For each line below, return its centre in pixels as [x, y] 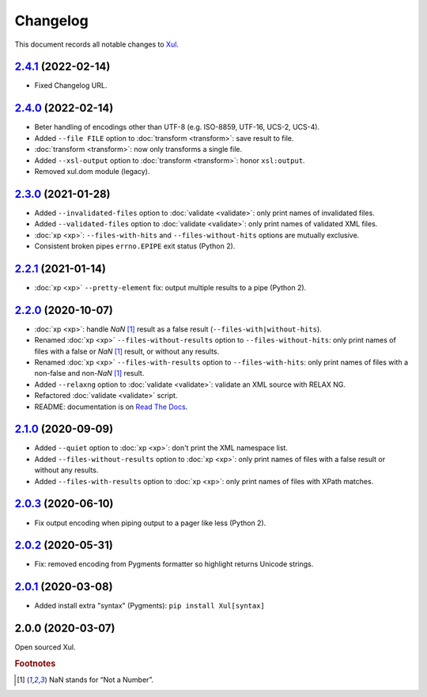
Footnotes [35, 664]
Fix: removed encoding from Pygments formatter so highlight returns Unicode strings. [174, 564]
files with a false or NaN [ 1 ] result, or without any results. [127, 351]
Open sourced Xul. [45, 647]
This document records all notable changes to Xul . [97, 44]
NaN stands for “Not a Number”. [101, 680]
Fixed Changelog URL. [71, 85]
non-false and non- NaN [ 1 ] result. [89, 373]
